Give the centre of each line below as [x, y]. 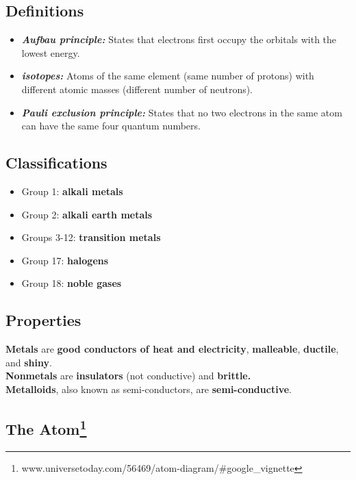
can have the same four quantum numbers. [111, 126]
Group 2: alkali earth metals [87, 214]
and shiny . [29, 362]
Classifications [56, 163]
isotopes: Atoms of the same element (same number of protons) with [168, 76]
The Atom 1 [46, 427]
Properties [43, 320]
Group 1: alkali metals [72, 191]
